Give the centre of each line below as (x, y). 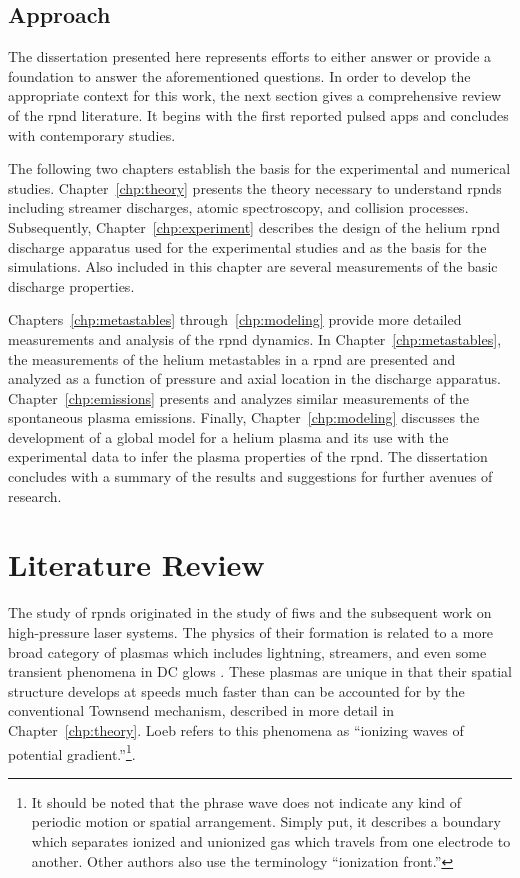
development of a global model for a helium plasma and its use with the (228, 436)
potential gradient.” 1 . (72, 752)
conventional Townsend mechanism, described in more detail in (201, 710)
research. (35, 495)
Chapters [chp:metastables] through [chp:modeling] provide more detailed (235, 319)
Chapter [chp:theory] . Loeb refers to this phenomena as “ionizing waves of (236, 729)
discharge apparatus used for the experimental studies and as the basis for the (247, 246)
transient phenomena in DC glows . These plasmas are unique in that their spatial (260, 671)
